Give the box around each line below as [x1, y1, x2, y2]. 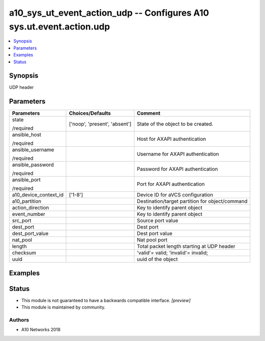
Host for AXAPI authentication [136, 135, 206, 142]
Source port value [136, 217, 179, 224]
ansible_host [12, 131, 42, 138]
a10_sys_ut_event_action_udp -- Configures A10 [9, 7, 210, 18]
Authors [9, 316, 29, 323]
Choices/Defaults [69, 110, 111, 117]
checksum [12, 249, 36, 256]
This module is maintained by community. [21, 304, 106, 310]
